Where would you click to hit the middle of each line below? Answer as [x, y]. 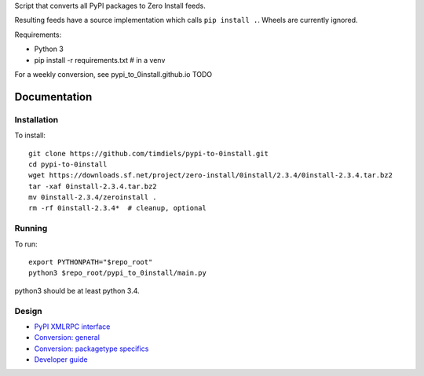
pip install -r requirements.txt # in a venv [100, 60]
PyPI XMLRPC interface [72, 327]
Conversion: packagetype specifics [91, 349]
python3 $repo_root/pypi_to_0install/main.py [118, 273]
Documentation [53, 97]
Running [31, 228]
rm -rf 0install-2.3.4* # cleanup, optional [118, 208]
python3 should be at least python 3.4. [77, 290]
